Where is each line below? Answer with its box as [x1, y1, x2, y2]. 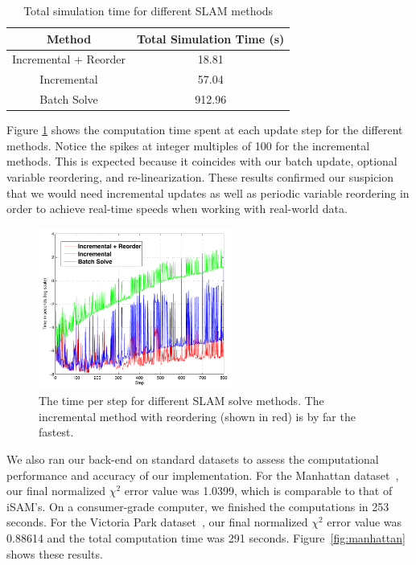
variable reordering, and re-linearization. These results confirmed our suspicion [6, 169, 394, 185]
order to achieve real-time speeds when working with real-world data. [6, 200, 348, 217]
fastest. [39, 424, 74, 440]
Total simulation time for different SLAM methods [23, 2, 274, 18]
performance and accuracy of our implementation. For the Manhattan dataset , [6, 466, 399, 483]
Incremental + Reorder [12, 51, 126, 68]
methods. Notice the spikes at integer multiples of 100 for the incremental [6, 137, 370, 154]
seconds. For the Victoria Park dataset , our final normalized [6, 514, 308, 530]
